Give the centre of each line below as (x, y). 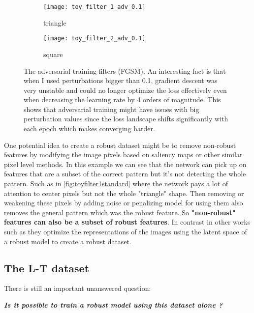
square (53, 54)
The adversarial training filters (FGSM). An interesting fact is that (125, 71)
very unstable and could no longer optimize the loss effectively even (125, 90)
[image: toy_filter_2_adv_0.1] (95, 39)
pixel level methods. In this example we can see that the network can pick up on (125, 164)
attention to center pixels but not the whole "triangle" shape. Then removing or (124, 193)
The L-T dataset (47, 268)
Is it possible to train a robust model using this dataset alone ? (113, 304)
